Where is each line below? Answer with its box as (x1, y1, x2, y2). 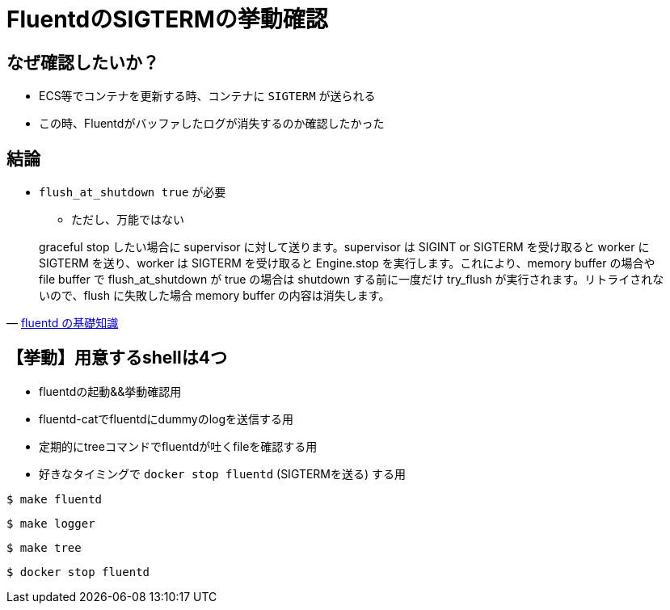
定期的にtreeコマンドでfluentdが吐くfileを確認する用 (39, 439, 318, 453)
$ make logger (6, 516, 95, 530)
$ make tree (6, 541, 82, 554)
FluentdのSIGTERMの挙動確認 (6, 6, 328, 33)
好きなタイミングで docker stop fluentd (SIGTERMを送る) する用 (39, 466, 407, 481)
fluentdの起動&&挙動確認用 (39, 384, 182, 398)
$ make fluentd (6, 492, 103, 506)
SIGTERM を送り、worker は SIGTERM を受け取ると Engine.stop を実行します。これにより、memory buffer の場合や (39, 256, 655, 271)
